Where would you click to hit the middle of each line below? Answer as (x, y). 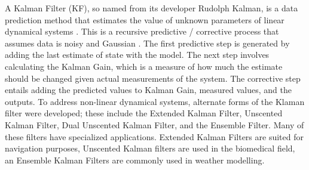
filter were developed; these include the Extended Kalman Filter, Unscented (144, 113)
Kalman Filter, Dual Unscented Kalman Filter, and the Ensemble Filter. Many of (154, 124)
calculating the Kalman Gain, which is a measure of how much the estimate (144, 66)
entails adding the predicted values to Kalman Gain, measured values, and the (148, 90)
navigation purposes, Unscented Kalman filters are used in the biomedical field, (150, 148)
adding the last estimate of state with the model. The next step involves (137, 55)
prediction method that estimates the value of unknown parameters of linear (145, 19)
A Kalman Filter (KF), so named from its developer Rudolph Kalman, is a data (152, 8)
